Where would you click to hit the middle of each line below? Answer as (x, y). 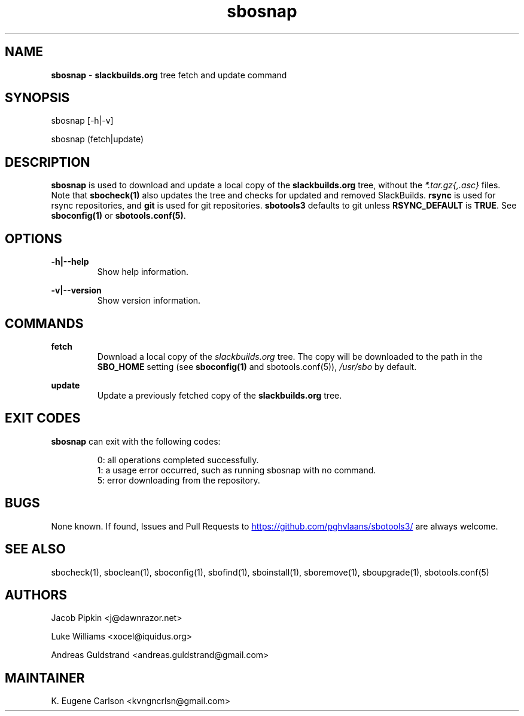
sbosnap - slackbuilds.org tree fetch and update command (169, 75)
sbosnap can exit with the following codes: (136, 441)
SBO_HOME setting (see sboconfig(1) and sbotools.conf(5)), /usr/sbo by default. (257, 366)
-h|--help (70, 262)
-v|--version (76, 290)
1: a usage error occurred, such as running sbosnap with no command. (237, 470)
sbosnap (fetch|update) (98, 139)
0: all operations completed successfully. (178, 460)
